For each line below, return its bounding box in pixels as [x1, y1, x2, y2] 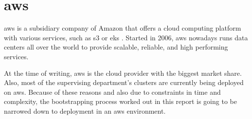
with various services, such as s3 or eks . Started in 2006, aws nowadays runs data [4, 32, 248, 42]
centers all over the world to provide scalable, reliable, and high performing [4, 42, 228, 52]
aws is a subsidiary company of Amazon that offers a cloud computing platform [4, 23, 241, 33]
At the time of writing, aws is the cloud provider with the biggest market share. [4, 68, 242, 78]
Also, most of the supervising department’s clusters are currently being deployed [4, 77, 244, 87]
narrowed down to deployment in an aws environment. [4, 105, 166, 116]
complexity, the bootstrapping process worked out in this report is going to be [4, 96, 237, 106]
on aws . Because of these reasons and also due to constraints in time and [4, 86, 221, 97]
